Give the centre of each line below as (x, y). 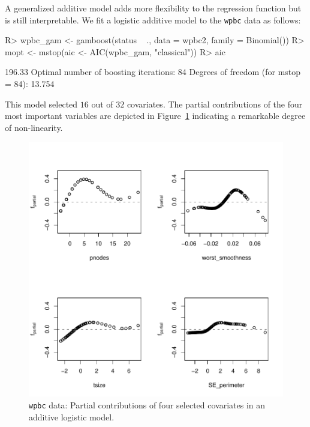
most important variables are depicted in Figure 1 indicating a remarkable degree (155, 116)
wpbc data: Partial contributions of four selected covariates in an (147, 405)
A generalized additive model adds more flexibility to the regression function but (153, 8)
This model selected (41, 104)
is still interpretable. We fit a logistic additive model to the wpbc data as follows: (153, 20)
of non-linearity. (34, 127)
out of (102, 104)
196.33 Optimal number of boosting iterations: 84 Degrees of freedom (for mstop (153, 72)
